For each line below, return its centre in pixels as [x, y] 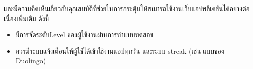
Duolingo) [31, 60]
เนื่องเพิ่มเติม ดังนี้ [27, 18]
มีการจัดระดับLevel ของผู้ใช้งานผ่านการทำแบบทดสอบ [85, 34]
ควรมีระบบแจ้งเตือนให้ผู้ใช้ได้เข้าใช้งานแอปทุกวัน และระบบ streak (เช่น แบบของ [120, 51]
